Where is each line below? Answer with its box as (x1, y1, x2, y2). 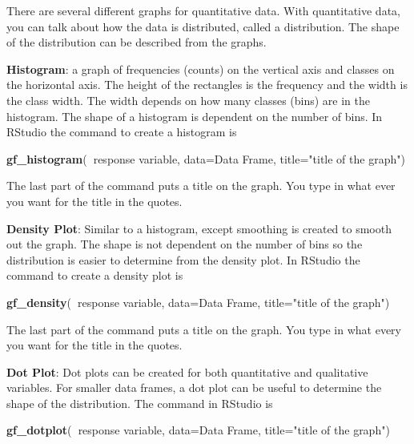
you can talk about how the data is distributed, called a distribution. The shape (6, 18, 400, 34)
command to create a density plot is (6, 267, 183, 284)
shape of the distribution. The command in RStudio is (6, 394, 273, 411)
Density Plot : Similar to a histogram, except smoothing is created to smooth (6, 220, 392, 236)
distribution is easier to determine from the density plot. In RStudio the (6, 251, 360, 268)
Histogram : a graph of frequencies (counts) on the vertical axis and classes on (6, 60, 395, 77)
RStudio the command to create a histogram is (6, 123, 237, 140)
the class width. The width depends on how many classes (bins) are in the (6, 91, 370, 108)
